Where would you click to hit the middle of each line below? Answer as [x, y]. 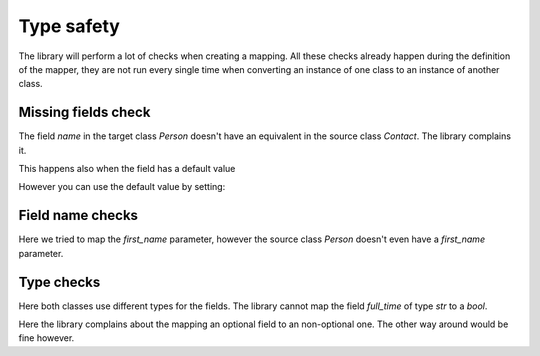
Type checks [59, 281]
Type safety [69, 26]
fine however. [46, 338]
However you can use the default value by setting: [122, 187]
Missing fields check [84, 112]
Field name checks [78, 215]
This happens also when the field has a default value [127, 169]
